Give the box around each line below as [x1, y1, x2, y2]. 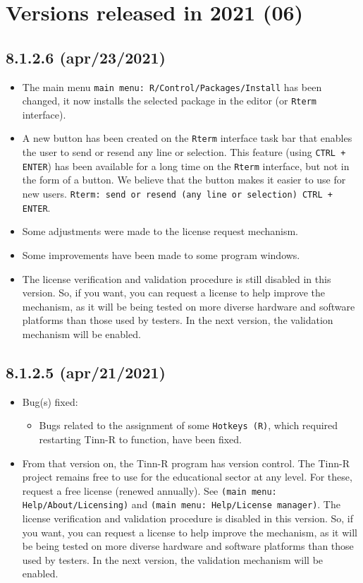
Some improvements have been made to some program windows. [22, 247, 300, 262]
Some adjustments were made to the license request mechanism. [22, 224, 299, 239]
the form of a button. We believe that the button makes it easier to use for [22, 172, 346, 187]
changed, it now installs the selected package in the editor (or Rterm [22, 93, 316, 108]
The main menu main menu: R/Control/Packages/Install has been [22, 79, 322, 94]
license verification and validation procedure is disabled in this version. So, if [22, 511, 353, 526]
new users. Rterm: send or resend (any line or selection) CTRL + [22, 186, 333, 201]
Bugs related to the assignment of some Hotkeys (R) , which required [39, 418, 338, 433]
